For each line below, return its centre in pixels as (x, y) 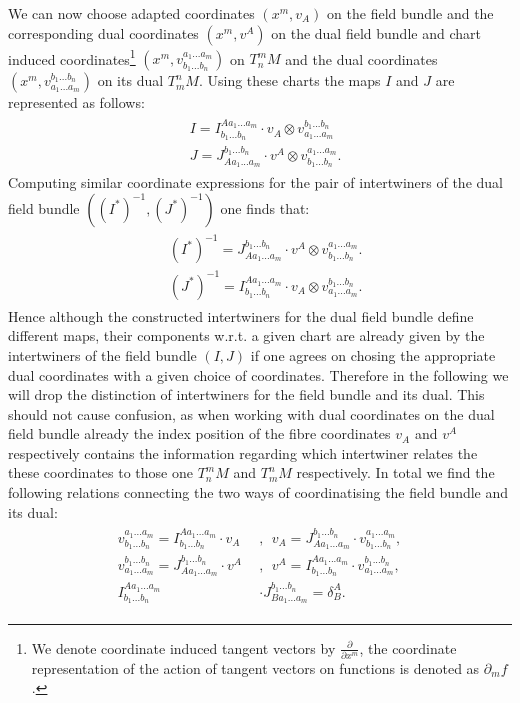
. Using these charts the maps (289, 80)
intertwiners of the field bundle (102, 354)
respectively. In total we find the (395, 472)
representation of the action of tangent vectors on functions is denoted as (255, 667)
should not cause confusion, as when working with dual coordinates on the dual (251, 413)
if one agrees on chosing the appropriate (373, 354)
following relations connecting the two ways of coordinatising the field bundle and (258, 492)
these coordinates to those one (100, 472)
